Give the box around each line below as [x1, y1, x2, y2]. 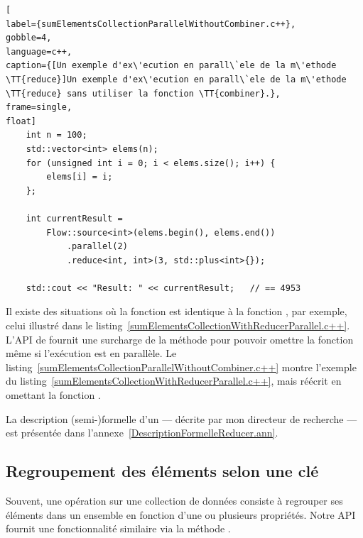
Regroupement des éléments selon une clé [6, 460, 319, 482]
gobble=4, [6, 33, 52, 43]
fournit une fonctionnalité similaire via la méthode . [6, 521, 231, 536]
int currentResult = [26, 213, 123, 224]
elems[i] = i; [46, 172, 113, 182]
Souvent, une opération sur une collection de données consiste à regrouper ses [6, 493, 343, 508]
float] [6, 116, 36, 126]
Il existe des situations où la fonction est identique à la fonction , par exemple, [6, 304, 347, 319]
